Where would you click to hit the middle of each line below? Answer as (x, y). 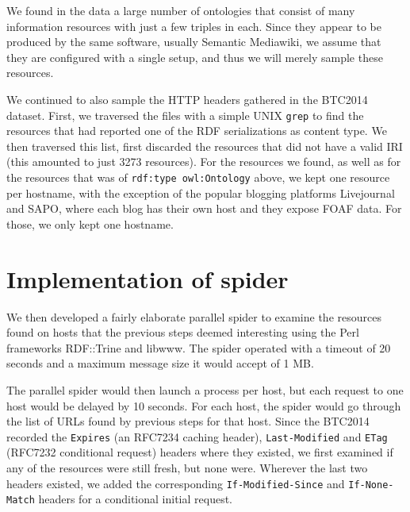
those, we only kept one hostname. (90, 223)
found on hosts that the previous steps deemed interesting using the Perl (183, 332)
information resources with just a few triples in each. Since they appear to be (194, 26)
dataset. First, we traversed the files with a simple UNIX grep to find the (185, 115)
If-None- (371, 485)
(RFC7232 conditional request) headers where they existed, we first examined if (200, 452)
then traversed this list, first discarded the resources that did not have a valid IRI (205, 146)
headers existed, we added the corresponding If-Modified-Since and (176, 483)
